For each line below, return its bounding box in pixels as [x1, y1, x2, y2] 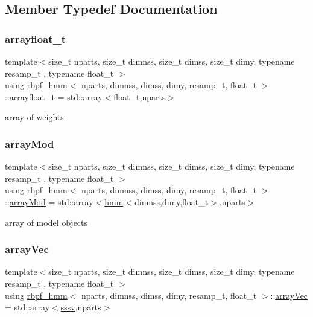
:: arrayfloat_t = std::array [5, 90, 103, 103]
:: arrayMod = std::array [5, 195, 93, 208]
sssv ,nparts [60, 301, 101, 313]
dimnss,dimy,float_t [134, 195, 209, 208]
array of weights [5, 110, 64, 123]
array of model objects [5, 216, 88, 228]
